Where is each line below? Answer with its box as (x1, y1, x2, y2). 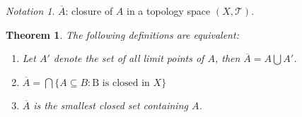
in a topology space (127, 4, 211, 18)
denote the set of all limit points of (53, 51, 204, 66)
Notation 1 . (6, 4, 55, 18)
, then (214, 51, 240, 66)
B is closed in (92, 78, 150, 88)
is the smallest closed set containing (33, 97, 188, 112)
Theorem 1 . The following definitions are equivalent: (6, 27, 239, 42)
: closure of (65, 4, 113, 18)
